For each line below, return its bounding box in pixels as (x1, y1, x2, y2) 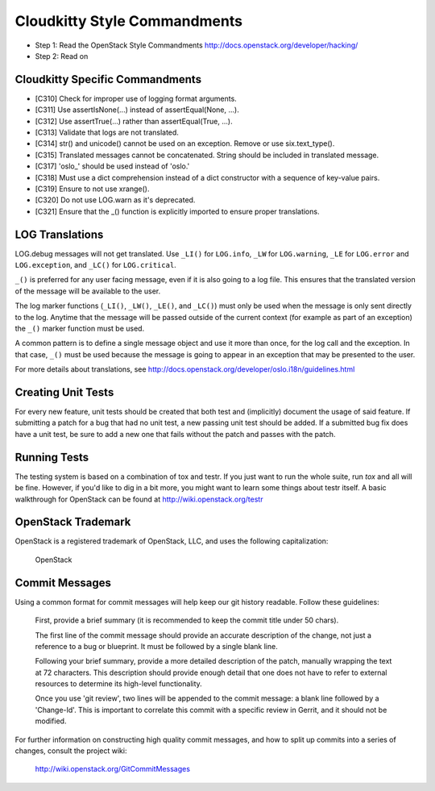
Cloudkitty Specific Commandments (14, 73, 201, 86)
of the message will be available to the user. (14, 286, 161, 296)
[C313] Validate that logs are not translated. (35, 127, 179, 137)
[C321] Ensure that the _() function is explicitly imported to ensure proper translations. (35, 206, 320, 216)
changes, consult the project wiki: (14, 746, 127, 756)
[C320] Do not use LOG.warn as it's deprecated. (35, 195, 196, 205)
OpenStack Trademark (14, 515, 131, 529)
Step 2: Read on (35, 51, 89, 60)
